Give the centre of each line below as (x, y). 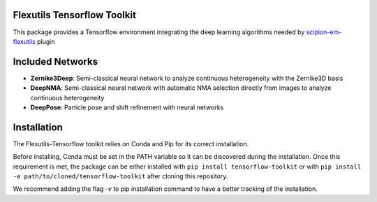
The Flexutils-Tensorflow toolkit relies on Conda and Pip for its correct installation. (131, 143)
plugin (46, 41)
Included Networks (55, 62)
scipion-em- (324, 32)
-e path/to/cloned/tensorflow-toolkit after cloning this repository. (120, 176)
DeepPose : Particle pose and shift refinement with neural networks (127, 107)
